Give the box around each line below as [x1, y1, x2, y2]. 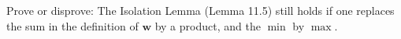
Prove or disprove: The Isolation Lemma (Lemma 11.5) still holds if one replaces [6, 2, 395, 18]
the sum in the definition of [6, 17, 139, 34]
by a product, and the [154, 17, 261, 34]
